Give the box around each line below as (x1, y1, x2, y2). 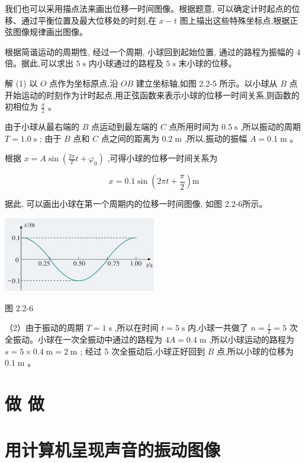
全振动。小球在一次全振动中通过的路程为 (5, 333, 162, 345)
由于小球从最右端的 (5, 120, 79, 132)
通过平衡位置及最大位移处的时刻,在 (21, 14, 156, 26)
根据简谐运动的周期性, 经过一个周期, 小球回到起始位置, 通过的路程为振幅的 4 (5, 45, 301, 58)
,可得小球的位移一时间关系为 (107, 152, 218, 164)
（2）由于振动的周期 (5, 321, 84, 334)
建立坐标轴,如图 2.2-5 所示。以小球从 (136, 76, 278, 89)
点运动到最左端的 (91, 120, 158, 132)
